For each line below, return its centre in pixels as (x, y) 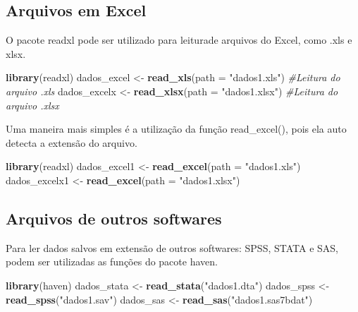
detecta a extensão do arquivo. (72, 142)
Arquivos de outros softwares (114, 218)
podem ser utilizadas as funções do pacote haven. (112, 262)
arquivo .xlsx (32, 105)
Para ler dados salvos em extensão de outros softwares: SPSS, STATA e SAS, (172, 247)
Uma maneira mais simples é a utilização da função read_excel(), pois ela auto (176, 129)
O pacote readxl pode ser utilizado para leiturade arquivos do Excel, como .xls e (179, 40)
